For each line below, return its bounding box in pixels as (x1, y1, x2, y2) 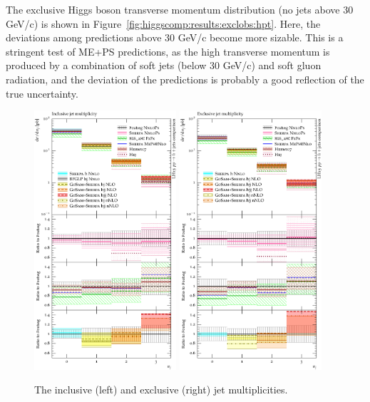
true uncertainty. (6, 86, 78, 100)
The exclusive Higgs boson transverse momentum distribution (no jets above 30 (6, 2, 354, 16)
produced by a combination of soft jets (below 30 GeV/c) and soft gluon (6, 58, 322, 73)
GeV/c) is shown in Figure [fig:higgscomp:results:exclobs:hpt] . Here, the (6, 16, 321, 31)
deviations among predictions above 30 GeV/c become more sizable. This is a (6, 30, 344, 45)
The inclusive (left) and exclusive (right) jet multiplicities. (34, 382, 288, 397)
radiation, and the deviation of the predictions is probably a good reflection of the (6, 71, 364, 86)
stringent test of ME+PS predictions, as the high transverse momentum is (6, 43, 330, 58)
